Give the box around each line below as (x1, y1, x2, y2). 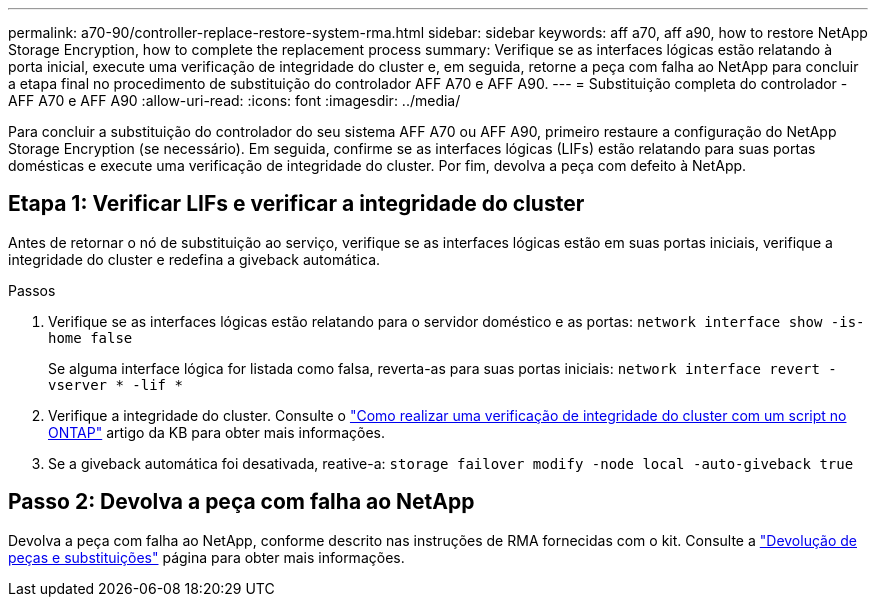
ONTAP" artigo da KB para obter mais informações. (48, 423, 385, 441)
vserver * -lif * (48, 376, 183, 393)
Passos (8, 281, 56, 299)
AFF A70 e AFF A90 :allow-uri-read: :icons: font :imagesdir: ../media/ (8, 92, 461, 109)
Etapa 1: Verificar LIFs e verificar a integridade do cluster (8, 191, 585, 217)
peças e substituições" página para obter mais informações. (8, 548, 405, 566)
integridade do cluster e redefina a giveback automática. (8, 250, 381, 268)
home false (48, 329, 133, 346)
